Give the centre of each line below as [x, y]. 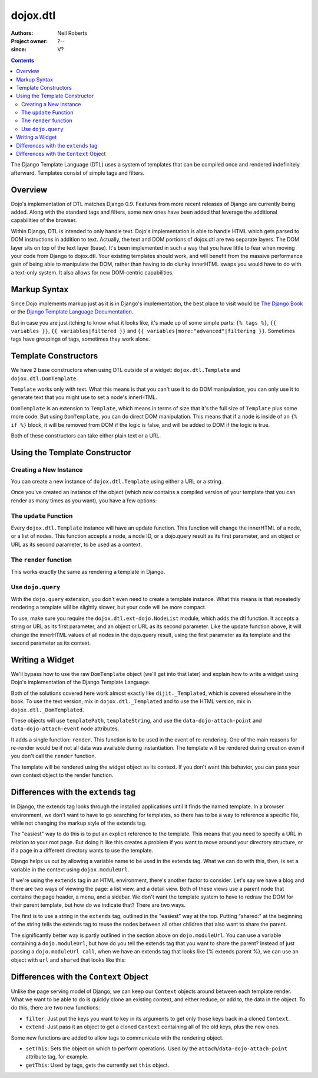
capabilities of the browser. [44, 220]
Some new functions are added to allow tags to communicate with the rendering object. [117, 1038]
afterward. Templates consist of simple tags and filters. [78, 173]
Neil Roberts [72, 33]
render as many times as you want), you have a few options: [84, 500]
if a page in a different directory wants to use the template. [82, 851]
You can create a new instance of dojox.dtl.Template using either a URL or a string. [117, 482]
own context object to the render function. [62, 775]
